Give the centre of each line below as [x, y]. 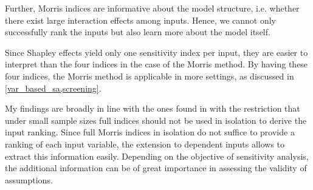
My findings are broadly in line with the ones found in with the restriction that [153, 108]
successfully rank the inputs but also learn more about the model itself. [138, 32]
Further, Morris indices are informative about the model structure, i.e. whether [152, 8]
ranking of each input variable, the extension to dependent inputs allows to [145, 144]
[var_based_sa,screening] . [53, 88]
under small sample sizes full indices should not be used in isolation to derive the [156, 120]
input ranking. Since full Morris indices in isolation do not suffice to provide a [150, 132]
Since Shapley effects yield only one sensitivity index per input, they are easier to [156, 52]
